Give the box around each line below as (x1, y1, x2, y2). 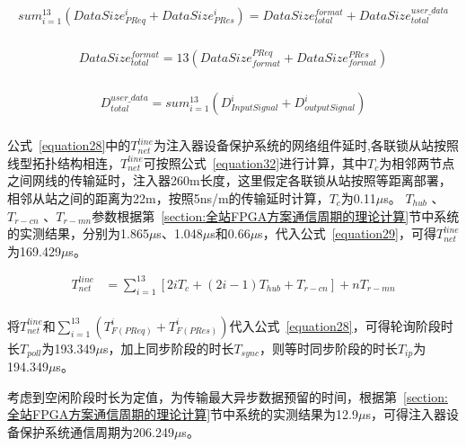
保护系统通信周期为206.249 (19, 422, 174, 441)
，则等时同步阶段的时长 (259, 338, 398, 357)
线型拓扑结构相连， (7, 153, 120, 172)
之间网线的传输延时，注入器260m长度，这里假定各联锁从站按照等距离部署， (7, 171, 452, 190)
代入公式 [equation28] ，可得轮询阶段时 (229, 316, 453, 335)
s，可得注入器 (365, 405, 446, 424)
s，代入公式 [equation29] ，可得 (258, 224, 436, 243)
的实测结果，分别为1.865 (7, 224, 149, 243)
